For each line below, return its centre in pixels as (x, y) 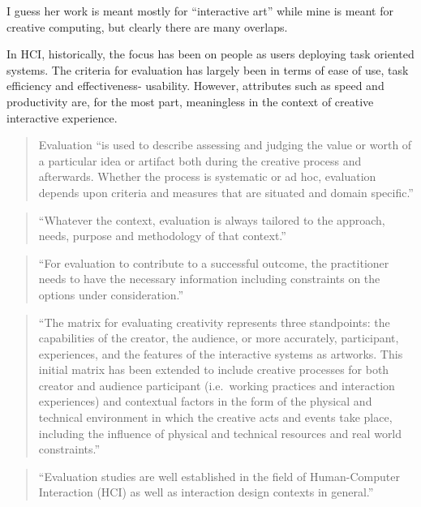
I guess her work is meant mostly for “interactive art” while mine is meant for (200, 11)
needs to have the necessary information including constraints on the (209, 279)
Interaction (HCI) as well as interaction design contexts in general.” (206, 492)
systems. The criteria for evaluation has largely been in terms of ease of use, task (208, 69)
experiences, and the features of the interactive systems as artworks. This (221, 353)
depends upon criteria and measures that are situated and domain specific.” (226, 192)
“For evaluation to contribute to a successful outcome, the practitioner (214, 262)
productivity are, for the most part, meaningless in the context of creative (190, 101)
